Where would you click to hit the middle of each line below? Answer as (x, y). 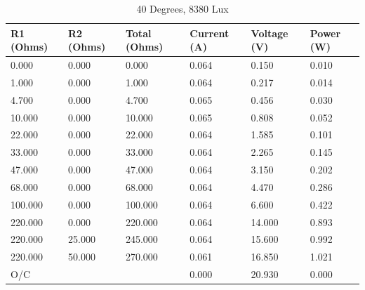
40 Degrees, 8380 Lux (182, 8)
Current (210, 33)
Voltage (270, 33)
